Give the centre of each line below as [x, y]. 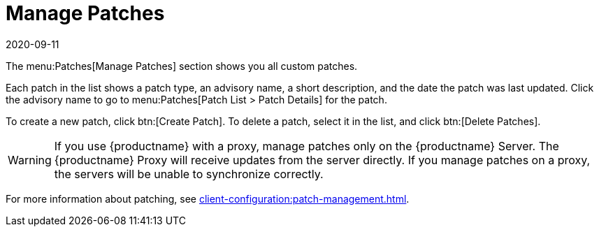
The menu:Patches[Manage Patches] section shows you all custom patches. [182, 66]
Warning [30, 160]
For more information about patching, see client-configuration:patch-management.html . [208, 198]
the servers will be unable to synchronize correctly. [189, 174]
